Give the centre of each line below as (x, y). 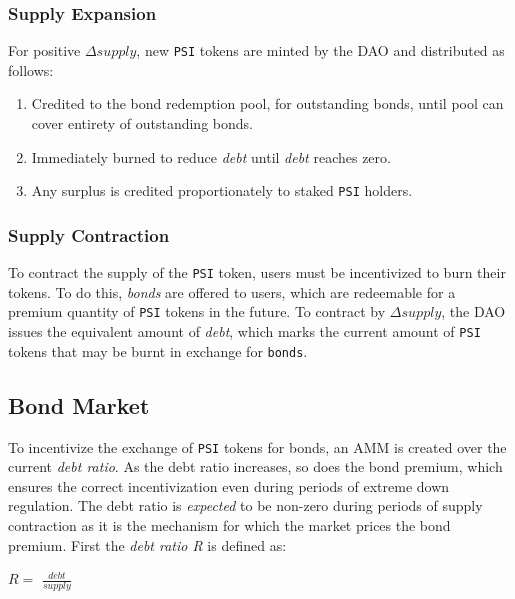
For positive (44, 50)
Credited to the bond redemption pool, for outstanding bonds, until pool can (267, 103)
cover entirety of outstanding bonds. (142, 123)
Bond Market (79, 404)
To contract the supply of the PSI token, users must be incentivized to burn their (257, 272)
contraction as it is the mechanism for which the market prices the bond (229, 524)
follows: (31, 69)
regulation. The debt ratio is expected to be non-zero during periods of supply (245, 505)
